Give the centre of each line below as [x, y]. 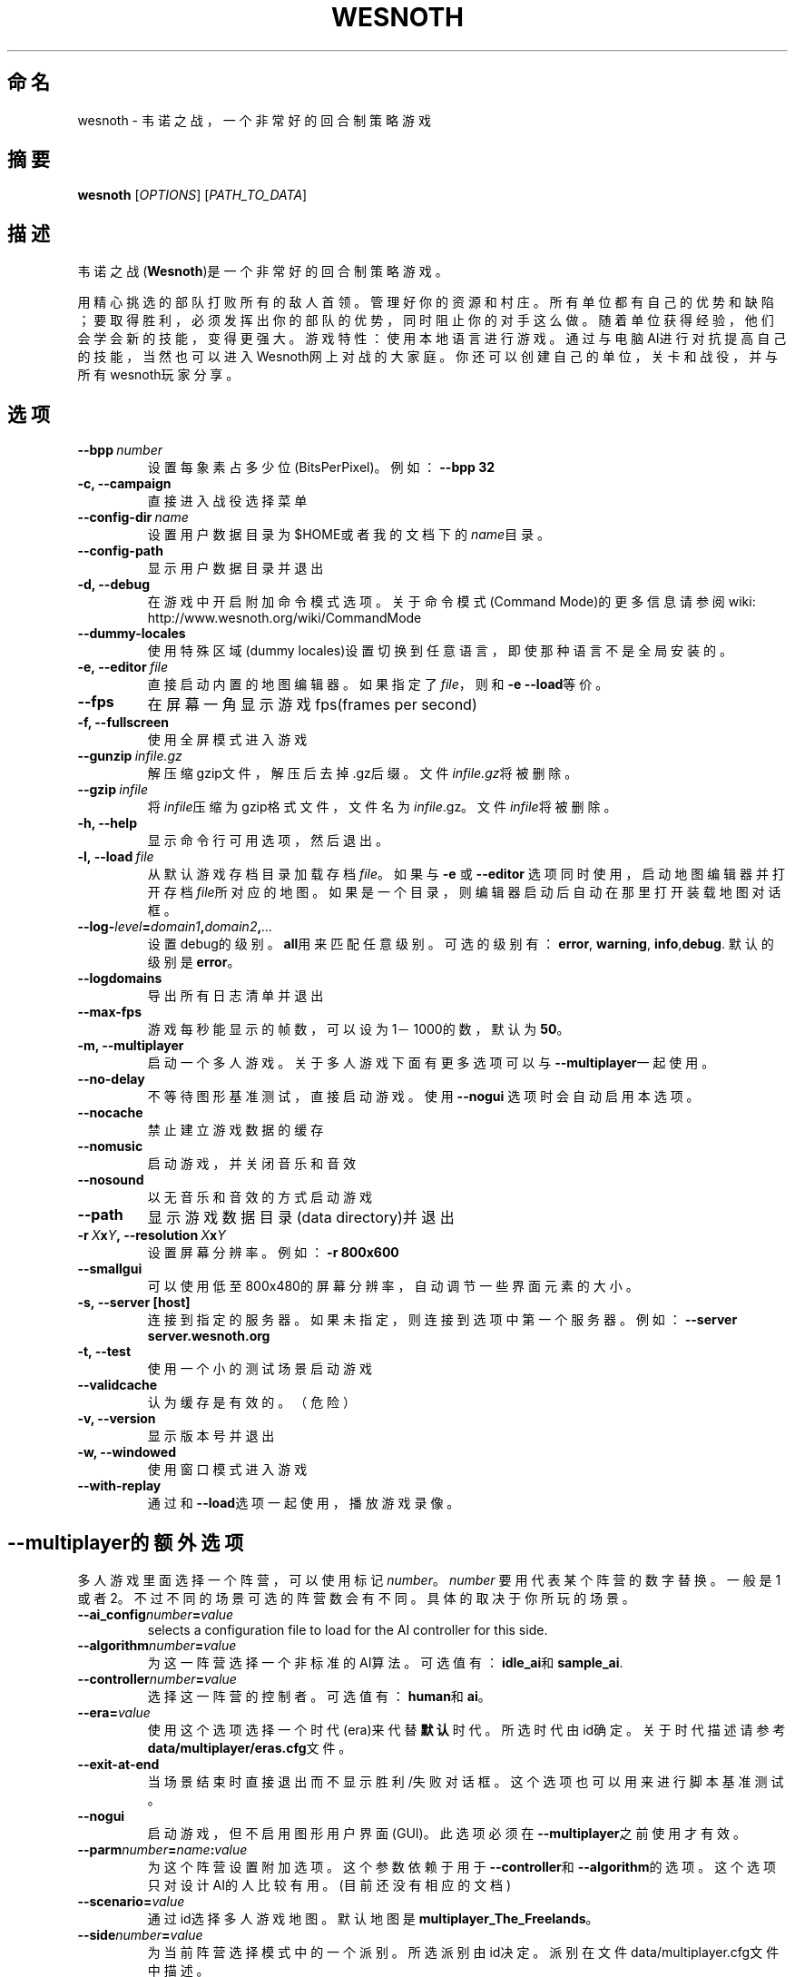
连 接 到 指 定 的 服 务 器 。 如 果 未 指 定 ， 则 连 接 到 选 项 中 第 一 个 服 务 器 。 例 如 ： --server [442, 1320]
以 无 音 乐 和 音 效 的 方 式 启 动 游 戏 [260, 1197]
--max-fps [109, 1012]
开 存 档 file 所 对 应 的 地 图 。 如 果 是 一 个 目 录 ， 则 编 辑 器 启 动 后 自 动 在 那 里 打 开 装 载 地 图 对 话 [464, 892]
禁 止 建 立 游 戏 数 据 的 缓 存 [236, 1130]
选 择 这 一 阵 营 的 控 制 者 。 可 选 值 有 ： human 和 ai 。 [319, 1696]
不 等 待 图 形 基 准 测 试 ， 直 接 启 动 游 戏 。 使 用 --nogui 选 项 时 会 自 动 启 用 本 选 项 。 [423, 1097]
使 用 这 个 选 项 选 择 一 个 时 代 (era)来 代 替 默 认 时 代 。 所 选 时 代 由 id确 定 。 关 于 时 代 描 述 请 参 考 [466, 1729]
